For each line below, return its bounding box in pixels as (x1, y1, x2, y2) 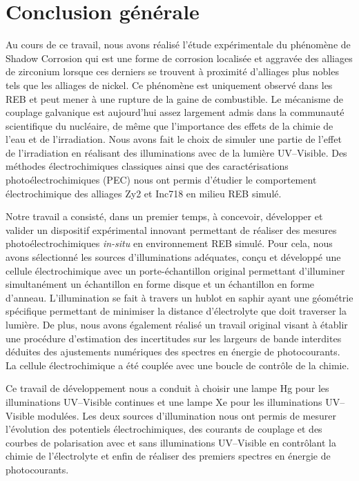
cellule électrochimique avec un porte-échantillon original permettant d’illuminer (6, 263, 345, 277)
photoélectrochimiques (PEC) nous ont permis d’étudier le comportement (6, 173, 317, 187)
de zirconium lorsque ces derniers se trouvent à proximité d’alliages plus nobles (6, 64, 339, 79)
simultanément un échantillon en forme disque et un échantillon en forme (6, 277, 315, 291)
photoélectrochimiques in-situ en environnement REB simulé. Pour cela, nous (6, 236, 333, 251)
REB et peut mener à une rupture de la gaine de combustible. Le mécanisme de (6, 91, 344, 106)
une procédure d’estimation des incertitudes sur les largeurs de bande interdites (6, 331, 342, 345)
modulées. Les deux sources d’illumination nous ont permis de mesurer (37, 408, 336, 422)
